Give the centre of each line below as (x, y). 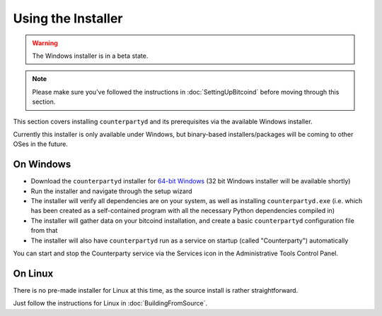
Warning (45, 43)
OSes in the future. (41, 144)
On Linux (33, 273)
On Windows (42, 165)
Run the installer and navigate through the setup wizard (111, 191)
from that (44, 231)
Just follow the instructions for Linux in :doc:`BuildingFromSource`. (110, 303)
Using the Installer (68, 18)
